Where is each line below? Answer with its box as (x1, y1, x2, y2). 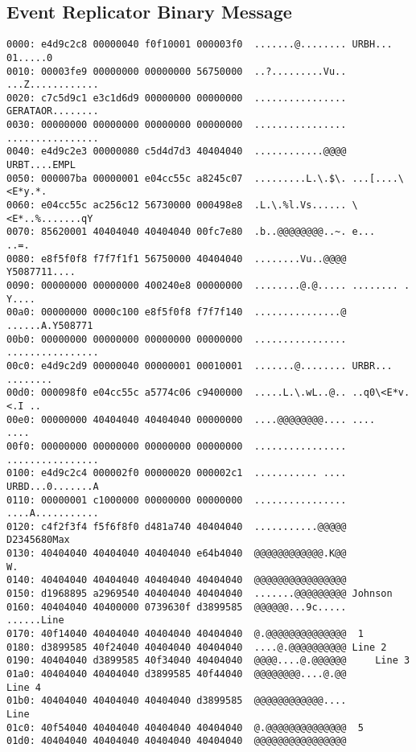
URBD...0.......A (6, 480, 99, 492)
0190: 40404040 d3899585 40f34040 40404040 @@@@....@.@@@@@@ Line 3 (6, 655, 410, 667)
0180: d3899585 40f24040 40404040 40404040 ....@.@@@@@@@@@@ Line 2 (6, 641, 387, 653)
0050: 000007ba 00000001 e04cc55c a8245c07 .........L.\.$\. (6, 172, 347, 184)
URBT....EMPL (6, 159, 76, 171)
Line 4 (6, 681, 41, 693)
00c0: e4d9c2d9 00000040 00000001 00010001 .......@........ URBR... (6, 360, 393, 372)
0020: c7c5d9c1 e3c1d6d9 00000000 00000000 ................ (6, 92, 347, 104)
